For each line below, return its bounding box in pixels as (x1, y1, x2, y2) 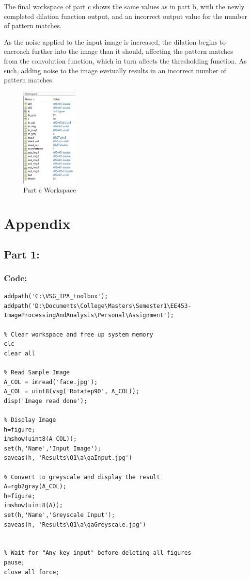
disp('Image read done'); (4, 397, 87, 404)
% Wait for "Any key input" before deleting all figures (4, 549, 191, 557)
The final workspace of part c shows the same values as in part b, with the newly (4, 1, 245, 11)
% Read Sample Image (4, 369, 70, 376)
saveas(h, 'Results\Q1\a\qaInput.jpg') (4, 454, 132, 462)
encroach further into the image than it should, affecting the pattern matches (4, 46, 233, 56)
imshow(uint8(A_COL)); (4, 435, 77, 443)
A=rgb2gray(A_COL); (4, 483, 66, 490)
